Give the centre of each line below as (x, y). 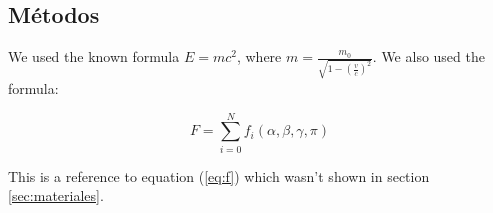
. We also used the (428, 56)
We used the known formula (94, 56)
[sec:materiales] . (56, 195)
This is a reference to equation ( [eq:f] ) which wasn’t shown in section (219, 175)
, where (259, 56)
